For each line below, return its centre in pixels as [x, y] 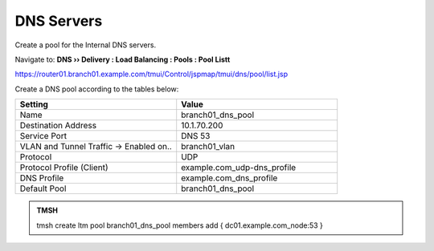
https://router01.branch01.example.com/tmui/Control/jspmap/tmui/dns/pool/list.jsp [151, 74]
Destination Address [58, 126]
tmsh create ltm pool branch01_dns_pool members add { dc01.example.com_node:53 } [180, 225]
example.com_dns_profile [229, 178]
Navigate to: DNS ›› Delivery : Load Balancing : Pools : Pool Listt [123, 59]
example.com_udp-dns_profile [239, 168]
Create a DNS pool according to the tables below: [97, 89]
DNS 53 [196, 136]
